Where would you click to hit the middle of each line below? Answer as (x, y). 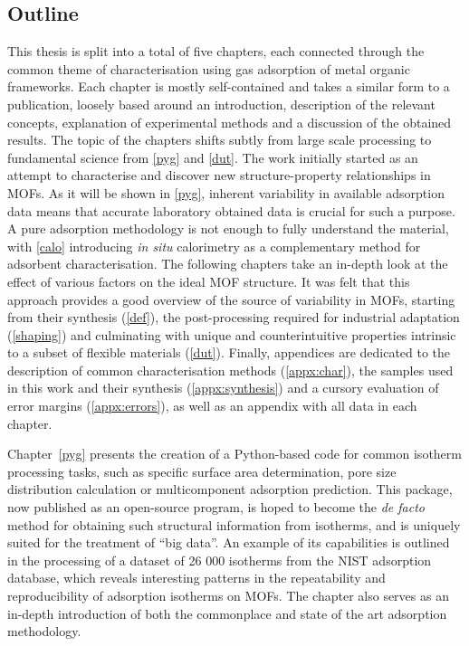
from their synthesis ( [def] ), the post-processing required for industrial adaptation (234, 317)
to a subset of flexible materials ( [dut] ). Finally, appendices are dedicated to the (229, 352)
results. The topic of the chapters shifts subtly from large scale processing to (220, 140)
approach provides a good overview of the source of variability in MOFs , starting (231, 299)
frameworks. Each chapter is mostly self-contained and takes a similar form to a (229, 86)
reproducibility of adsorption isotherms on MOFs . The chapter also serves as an (228, 596)
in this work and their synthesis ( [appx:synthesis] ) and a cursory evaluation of (223, 388)
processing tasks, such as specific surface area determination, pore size (202, 471)
